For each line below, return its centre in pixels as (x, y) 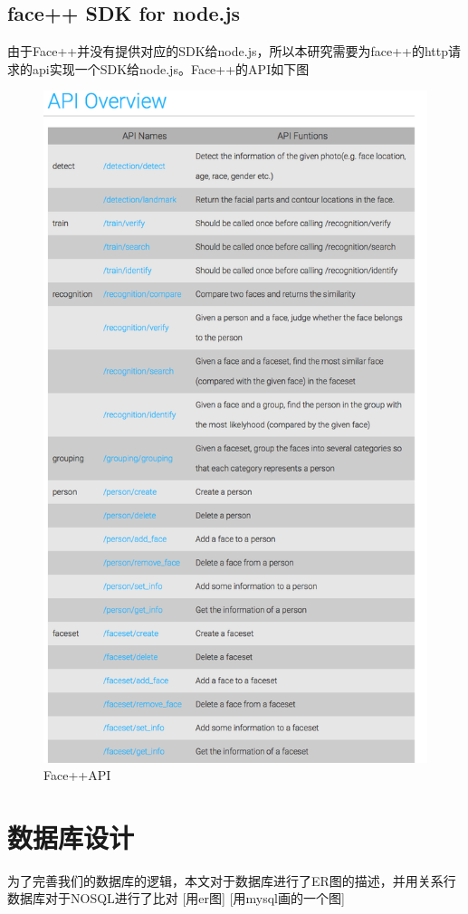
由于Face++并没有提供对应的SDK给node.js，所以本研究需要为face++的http (228, 51)
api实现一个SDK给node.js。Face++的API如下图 (171, 68)
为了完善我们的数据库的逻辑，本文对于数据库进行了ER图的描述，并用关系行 (232, 880)
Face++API (77, 775)
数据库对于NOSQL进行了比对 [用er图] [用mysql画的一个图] (176, 898)
